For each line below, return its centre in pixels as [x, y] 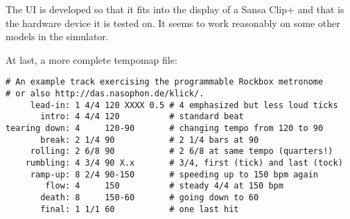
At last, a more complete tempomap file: [91, 59]
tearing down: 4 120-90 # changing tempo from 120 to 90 [165, 128]
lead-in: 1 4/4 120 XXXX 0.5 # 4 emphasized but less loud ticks [184, 105]
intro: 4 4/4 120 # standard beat [142, 117]
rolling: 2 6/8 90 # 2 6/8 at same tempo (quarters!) [182, 151]
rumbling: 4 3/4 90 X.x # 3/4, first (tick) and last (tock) [184, 163]
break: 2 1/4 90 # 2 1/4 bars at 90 [150, 140]
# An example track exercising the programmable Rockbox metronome [165, 82]
